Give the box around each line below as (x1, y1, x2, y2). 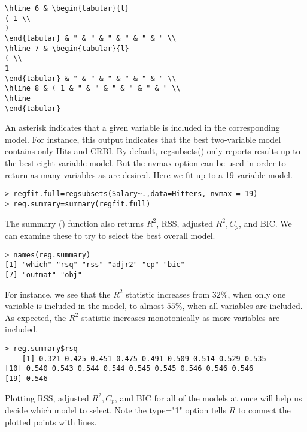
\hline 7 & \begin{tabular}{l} (5, 44, 129, 53)
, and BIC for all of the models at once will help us (114, 391, 302, 404)
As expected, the (5, 311, 66, 323)
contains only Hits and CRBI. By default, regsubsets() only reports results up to (5, 145, 300, 157)
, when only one (227, 287, 286, 300)
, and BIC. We (238, 217, 292, 229)
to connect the (238, 403, 291, 416)
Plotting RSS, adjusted (5, 391, 89, 404)
